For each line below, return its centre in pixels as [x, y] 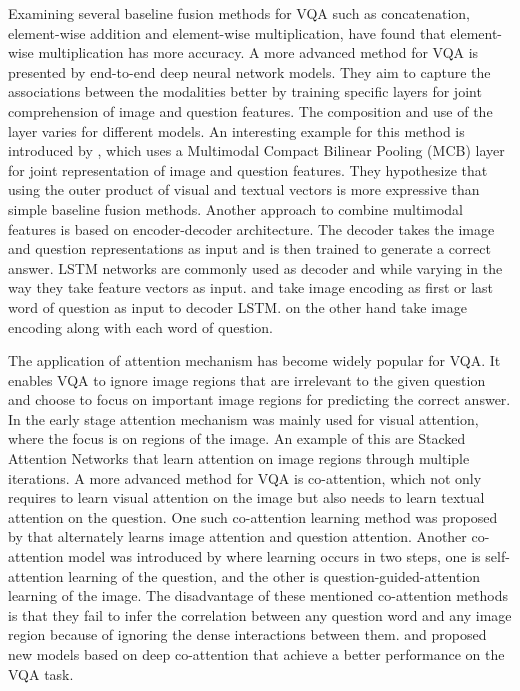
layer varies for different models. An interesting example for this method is [236, 130]
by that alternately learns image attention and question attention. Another [237, 536]
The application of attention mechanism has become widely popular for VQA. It [254, 360]
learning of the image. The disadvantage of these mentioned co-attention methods [258, 595]
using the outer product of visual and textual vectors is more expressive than [244, 189]
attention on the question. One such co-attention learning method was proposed [253, 516]
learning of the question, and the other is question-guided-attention [274, 575]
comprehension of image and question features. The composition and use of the [250, 110]
